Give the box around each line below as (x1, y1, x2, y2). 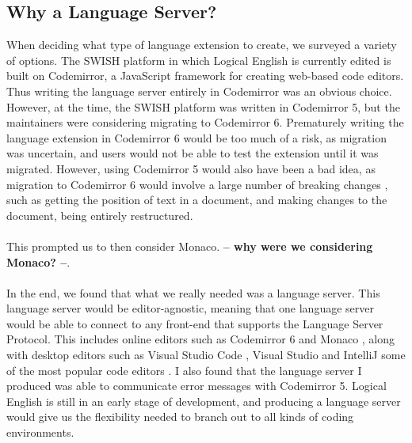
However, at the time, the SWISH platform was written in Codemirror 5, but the (6, 98, 400, 115)
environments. (6, 424, 74, 441)
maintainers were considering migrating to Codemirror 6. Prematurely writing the (6, 114, 404, 131)
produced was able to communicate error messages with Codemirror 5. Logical (6, 377, 387, 394)
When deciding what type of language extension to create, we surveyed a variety (6, 36, 397, 53)
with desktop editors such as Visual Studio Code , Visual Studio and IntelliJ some (6, 346, 406, 363)
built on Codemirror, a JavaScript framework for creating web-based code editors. (6, 67, 404, 84)
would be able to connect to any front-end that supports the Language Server (6, 315, 383, 331)
